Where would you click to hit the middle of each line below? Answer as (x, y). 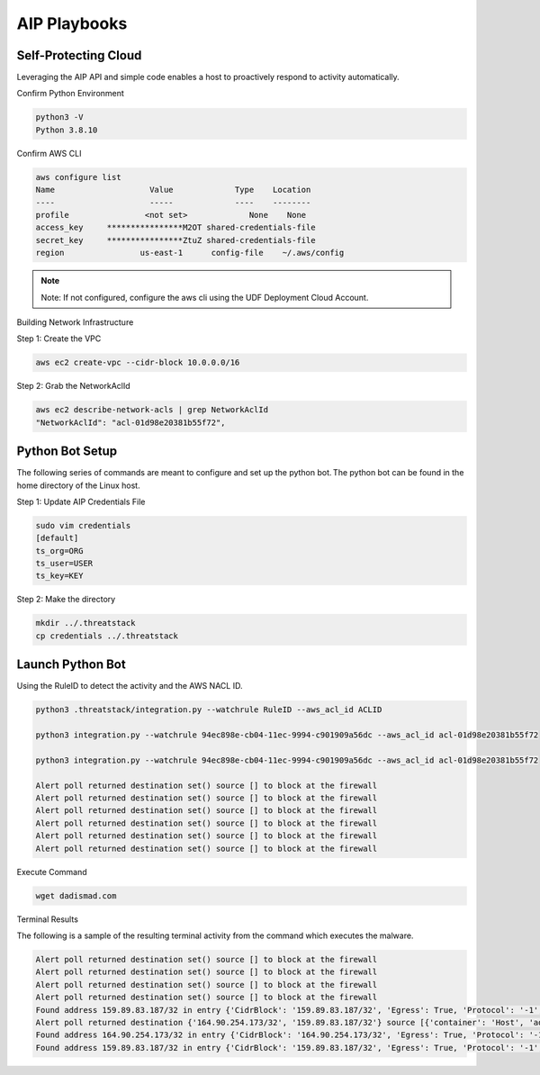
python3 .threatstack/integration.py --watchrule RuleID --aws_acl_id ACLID (209, 710)
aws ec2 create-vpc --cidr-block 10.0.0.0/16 (138, 363)
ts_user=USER (64, 564)
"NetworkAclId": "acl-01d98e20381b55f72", (130, 422)
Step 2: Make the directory (66, 600)
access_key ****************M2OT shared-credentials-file (175, 228)
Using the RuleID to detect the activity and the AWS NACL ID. (130, 686)
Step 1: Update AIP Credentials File (81, 501)
